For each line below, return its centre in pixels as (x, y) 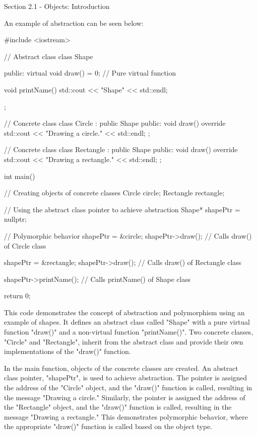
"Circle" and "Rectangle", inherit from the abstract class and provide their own (124, 341)
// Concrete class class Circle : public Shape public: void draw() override (115, 123)
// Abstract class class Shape (49, 56)
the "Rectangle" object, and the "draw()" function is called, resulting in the (118, 407)
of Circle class (25, 245)
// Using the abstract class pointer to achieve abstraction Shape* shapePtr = (122, 209)
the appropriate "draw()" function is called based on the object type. (108, 426)
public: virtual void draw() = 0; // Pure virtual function (90, 73)
